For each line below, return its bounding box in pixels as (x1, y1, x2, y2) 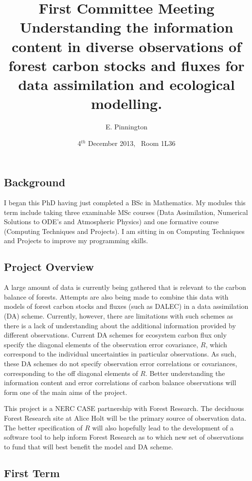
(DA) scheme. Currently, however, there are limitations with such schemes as (4, 311, 233, 321)
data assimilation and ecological (18, 74, 235, 94)
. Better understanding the (145, 368, 225, 378)
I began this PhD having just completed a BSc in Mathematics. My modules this (4, 197, 246, 208)
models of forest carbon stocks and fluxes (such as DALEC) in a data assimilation (4, 301, 249, 311)
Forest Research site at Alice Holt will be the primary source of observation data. (4, 412, 247, 423)
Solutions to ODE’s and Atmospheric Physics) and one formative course (4, 216, 219, 227)
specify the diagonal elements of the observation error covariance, (4, 339, 198, 349)
